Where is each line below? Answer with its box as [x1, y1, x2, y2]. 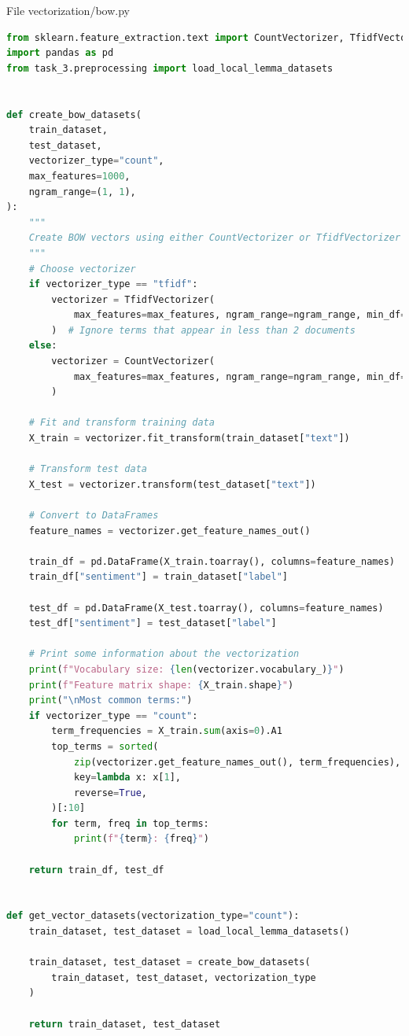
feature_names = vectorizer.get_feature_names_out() [28, 525, 311, 536]
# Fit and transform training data [28, 417, 215, 429]
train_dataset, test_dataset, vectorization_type [51, 971, 316, 983]
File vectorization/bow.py [6, 2, 130, 18]
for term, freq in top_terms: [51, 817, 209, 829]
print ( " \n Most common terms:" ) [28, 695, 193, 706]
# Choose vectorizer [28, 263, 136, 275]
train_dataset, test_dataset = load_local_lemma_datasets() [28, 926, 350, 938]
